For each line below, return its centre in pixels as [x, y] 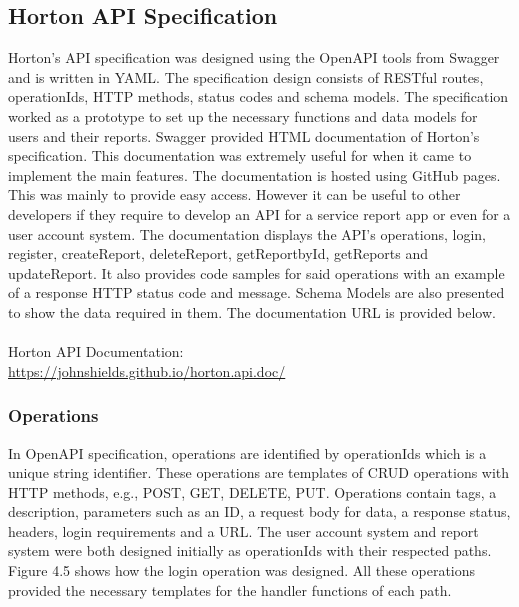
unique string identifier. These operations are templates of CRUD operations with [259, 472]
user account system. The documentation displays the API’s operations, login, [247, 233]
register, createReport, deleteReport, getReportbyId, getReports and [218, 253]
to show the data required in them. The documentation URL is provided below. [252, 311]
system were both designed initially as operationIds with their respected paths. [250, 550]
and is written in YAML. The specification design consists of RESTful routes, [246, 76]
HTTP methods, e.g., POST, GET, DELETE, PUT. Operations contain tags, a [252, 491]
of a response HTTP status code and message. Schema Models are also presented [256, 292]
